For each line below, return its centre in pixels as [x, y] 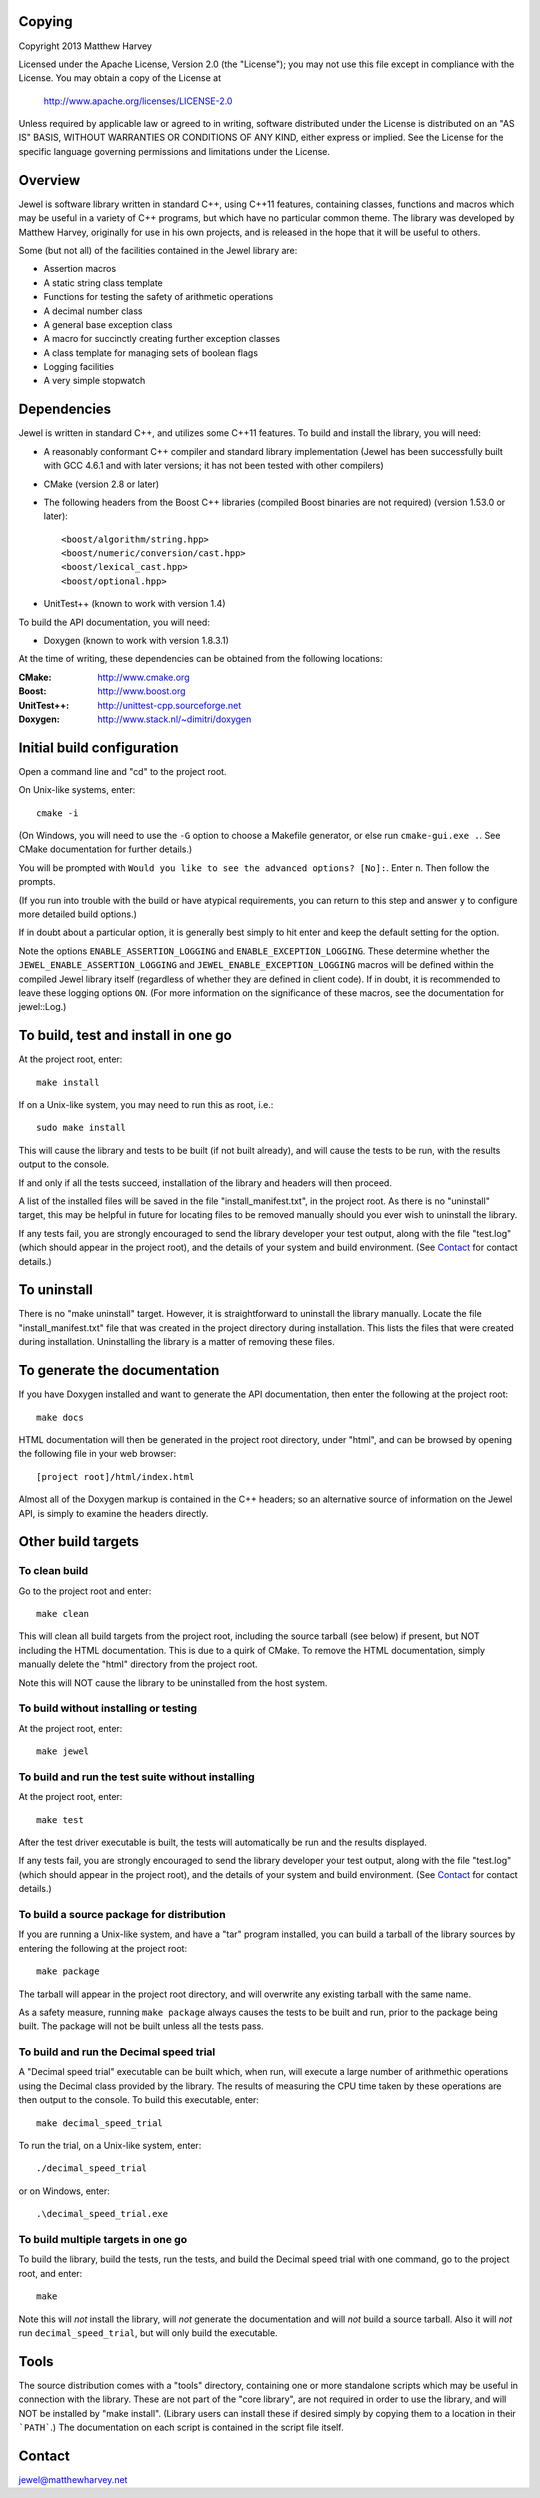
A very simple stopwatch [94, 381]
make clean [63, 1614]
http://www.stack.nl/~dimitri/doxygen [174, 719]
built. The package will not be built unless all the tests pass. [141, 2026]
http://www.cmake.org [143, 677]
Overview [49, 180]
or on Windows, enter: [64, 2191]
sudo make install [81, 1128]
